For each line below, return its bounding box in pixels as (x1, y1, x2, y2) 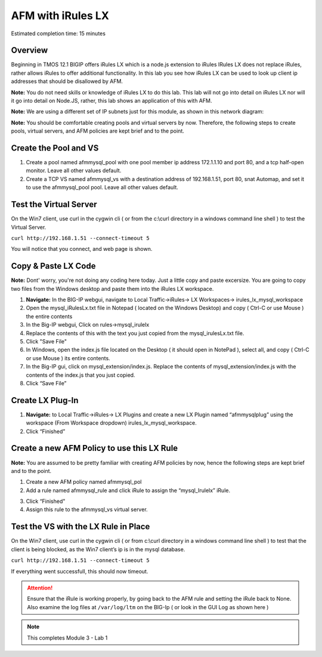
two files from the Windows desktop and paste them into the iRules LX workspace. (11, 285, 214, 292)
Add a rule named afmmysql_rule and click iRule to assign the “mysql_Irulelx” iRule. (26, 487, 231, 494)
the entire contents (26, 312, 73, 320)
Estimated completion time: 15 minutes (11, 30, 106, 37)
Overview (11, 45, 48, 56)
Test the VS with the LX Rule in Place (11, 521, 150, 532)
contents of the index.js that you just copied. (26, 371, 135, 379)
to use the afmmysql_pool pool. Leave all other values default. (26, 184, 178, 191)
